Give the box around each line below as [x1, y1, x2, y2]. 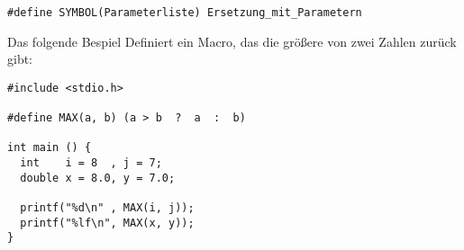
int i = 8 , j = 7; [20, 156, 162, 170]
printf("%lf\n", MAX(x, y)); [20, 216, 195, 229]
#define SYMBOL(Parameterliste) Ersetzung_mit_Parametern [7, 6, 362, 19]
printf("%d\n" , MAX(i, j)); [20, 201, 195, 215]
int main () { [7, 141, 92, 155]
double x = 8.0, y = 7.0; [20, 171, 176, 184]
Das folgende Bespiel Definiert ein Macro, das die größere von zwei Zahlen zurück [7, 31, 457, 50]
